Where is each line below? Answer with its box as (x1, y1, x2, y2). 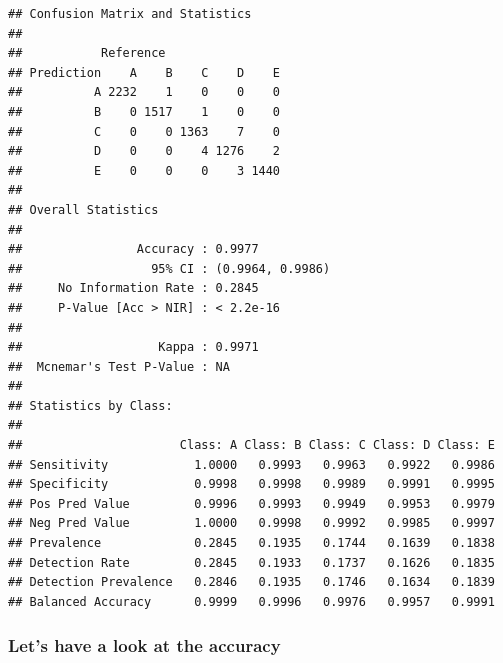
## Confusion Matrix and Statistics (8, 7, 252, 21)
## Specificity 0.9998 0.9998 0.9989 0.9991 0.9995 (8, 477, 495, 492)
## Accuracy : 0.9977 (8, 242, 259, 257)
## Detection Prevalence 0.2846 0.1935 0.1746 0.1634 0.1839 (8, 575, 495, 590)
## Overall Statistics (8, 202, 159, 217)
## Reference (8, 46, 166, 61)
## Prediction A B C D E (8, 65, 281, 80)
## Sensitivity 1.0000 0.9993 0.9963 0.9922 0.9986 (8, 457, 495, 472)
